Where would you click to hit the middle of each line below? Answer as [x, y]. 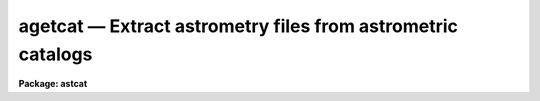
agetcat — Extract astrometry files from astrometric [238, 26]
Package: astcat [53, 84]
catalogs [55, 54]
